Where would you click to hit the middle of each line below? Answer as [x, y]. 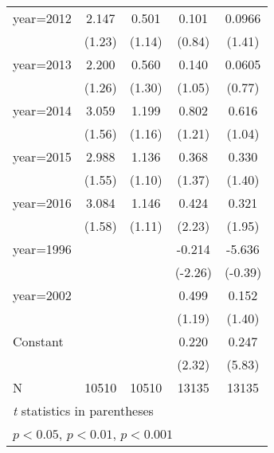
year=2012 [42, 18]
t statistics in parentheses [83, 410]
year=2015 [42, 156]
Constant [38, 341]
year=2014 [42, 110]
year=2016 [42, 203]
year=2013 [42, 64]
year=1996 [42, 249]
